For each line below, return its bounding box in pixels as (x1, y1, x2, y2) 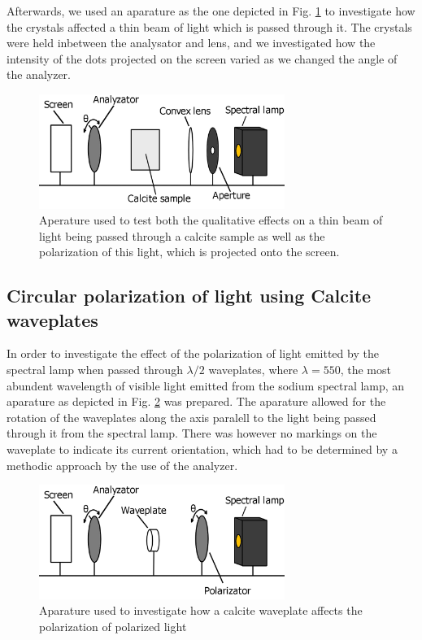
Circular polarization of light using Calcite (7, 283, 372, 308)
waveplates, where (208, 361, 298, 378)
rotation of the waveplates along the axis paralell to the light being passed (7, 408, 376, 425)
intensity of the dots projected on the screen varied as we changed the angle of (7, 50, 398, 67)
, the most (340, 361, 391, 378)
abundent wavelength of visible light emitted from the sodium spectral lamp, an (7, 377, 405, 394)
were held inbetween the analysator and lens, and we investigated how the (7, 34, 376, 51)
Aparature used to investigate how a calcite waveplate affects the (39, 602, 363, 619)
